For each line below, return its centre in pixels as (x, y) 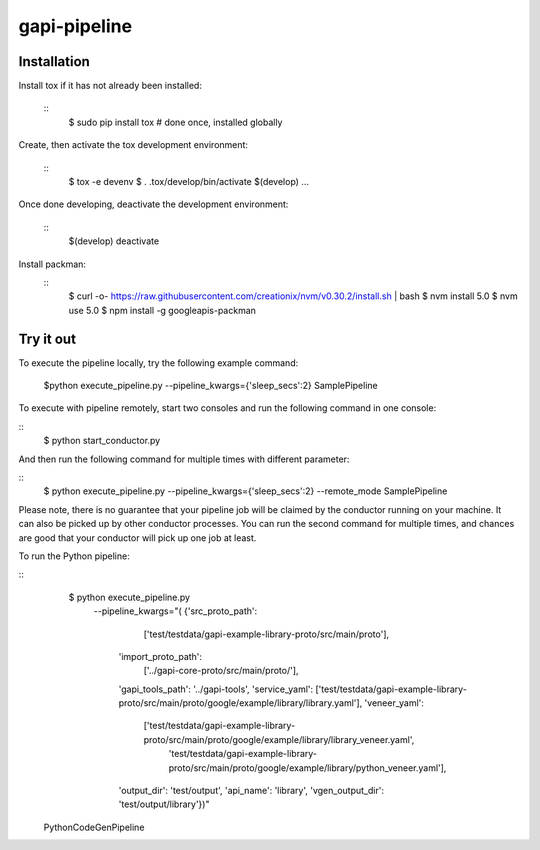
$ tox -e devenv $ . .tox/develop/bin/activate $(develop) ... (189, 182)
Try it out (47, 338)
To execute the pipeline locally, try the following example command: (158, 362)
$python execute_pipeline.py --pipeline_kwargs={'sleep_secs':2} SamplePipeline (211, 386)
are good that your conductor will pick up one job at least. (137, 537)
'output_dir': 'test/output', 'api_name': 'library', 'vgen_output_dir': (251, 791)
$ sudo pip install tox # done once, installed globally (175, 122)
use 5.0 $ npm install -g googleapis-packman (162, 310)
